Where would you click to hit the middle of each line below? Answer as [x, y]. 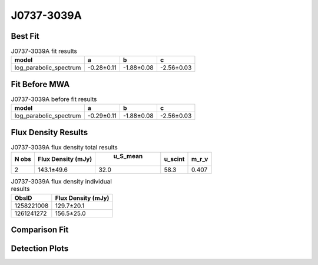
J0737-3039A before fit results [54, 99]
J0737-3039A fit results [44, 51]
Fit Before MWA [40, 84]
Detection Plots [40, 249]
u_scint [174, 159]
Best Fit [25, 36]
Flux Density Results [49, 132]
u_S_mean [128, 156]
